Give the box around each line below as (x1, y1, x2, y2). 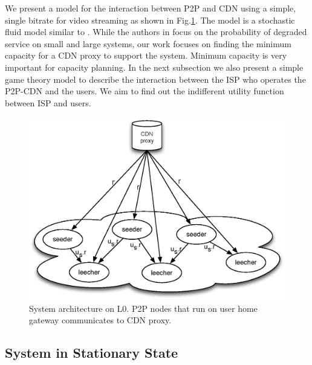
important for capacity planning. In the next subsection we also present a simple (5, 60, 304, 73)
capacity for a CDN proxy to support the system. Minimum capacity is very (5, 49, 287, 62)
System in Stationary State (5, 343, 178, 362)
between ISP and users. (5, 96, 91, 109)
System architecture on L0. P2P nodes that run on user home (29, 302, 258, 314)
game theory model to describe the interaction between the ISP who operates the (5, 73, 306, 85)
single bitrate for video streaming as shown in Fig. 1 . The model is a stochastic (5, 13, 295, 26)
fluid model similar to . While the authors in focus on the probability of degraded (5, 25, 307, 38)
